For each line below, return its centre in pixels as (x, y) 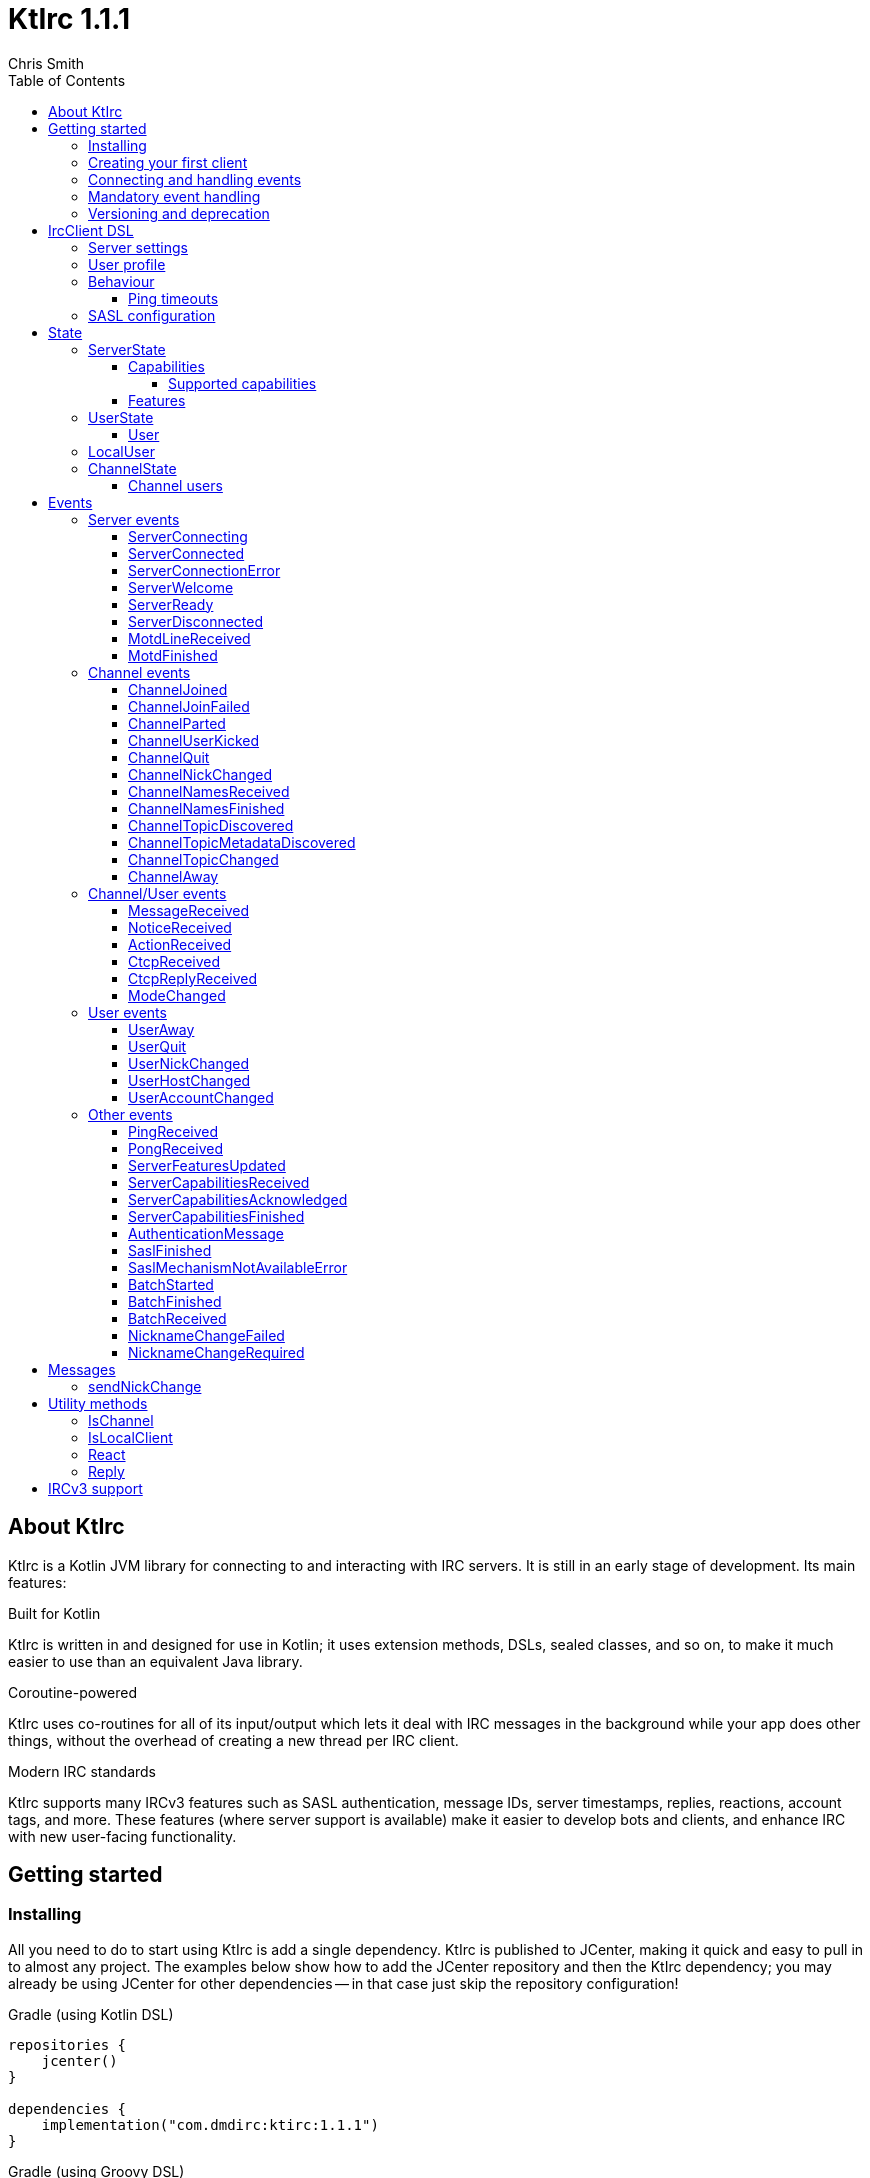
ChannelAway (173, 876)
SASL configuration (152, 315)
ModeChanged (177, 995)
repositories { (67, 2044)
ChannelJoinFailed (189, 706)
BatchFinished (175, 1301)
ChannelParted (177, 723)
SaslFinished (170, 1250)
